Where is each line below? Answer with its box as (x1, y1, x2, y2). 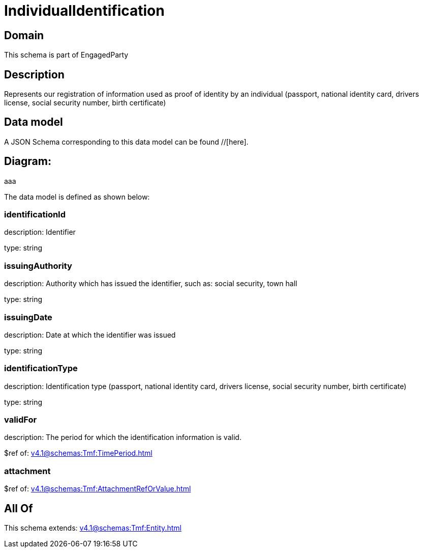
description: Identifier (4, 228, 76, 237)
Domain (4, 29, 44, 42)
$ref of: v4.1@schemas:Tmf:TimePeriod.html (4, 449, 153, 458)
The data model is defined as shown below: (4, 192, 150, 201)
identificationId (4, 209, 66, 220)
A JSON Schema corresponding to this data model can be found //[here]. (4, 137, 249, 146)
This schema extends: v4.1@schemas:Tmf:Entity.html (4, 523, 182, 533)
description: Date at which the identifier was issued (4, 330, 176, 339)
